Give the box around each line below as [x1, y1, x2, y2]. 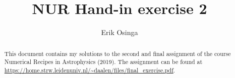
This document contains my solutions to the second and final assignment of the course [4, 49, 231, 57]
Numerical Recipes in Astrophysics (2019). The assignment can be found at [4, 57, 203, 66]
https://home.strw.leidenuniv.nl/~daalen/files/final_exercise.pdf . [4, 65, 175, 74]
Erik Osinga [101, 27, 138, 37]
